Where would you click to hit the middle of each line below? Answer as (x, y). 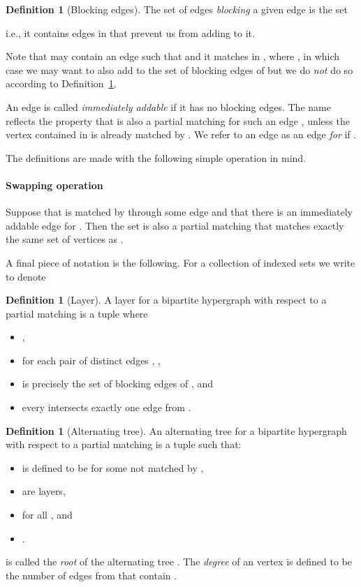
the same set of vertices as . (65, 239)
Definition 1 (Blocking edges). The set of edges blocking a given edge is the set (177, 9)
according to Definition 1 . (61, 83)
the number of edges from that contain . (91, 575)
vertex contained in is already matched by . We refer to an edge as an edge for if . (181, 134)
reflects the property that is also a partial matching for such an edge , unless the (178, 120)
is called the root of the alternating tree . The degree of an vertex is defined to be (179, 562)
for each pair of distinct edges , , (91, 360)
